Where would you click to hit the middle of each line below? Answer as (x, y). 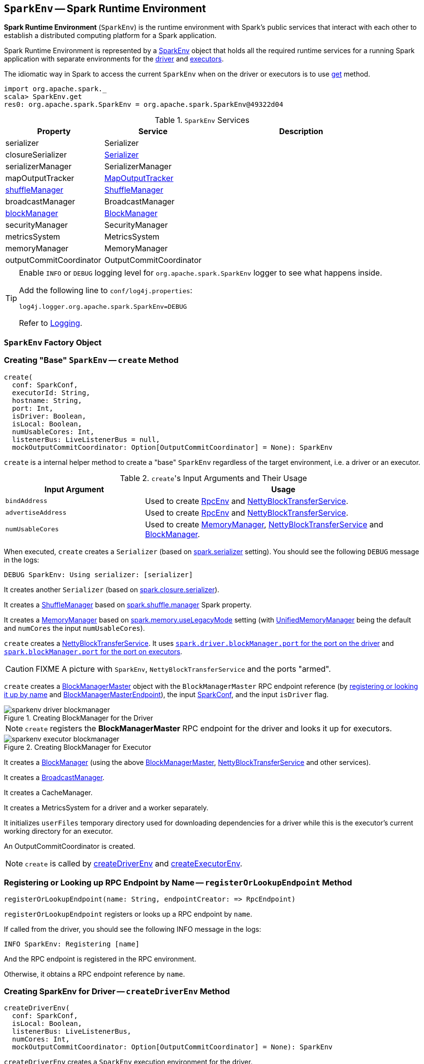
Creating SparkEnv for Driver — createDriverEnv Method (117, 991)
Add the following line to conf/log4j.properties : (106, 291)
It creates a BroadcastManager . (54, 777)
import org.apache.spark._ (55, 89)
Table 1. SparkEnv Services (202, 120)
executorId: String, (51, 392)
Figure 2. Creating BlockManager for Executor (78, 747)
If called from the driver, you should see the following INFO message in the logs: (133, 929)
